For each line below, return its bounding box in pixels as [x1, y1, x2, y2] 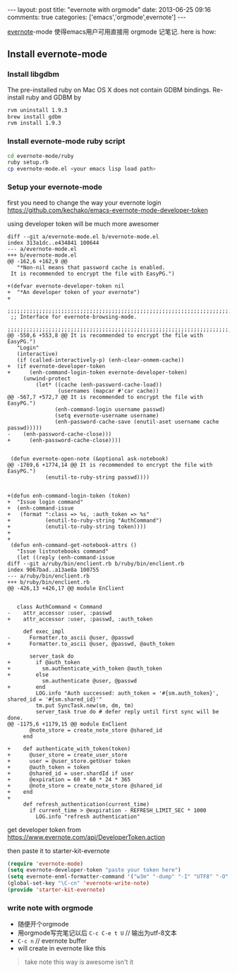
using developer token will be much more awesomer [7, 219, 159, 228]
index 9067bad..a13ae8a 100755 [7, 566, 99, 573]
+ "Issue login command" [7, 498, 83, 506]
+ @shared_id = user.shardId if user [7, 770, 134, 777]
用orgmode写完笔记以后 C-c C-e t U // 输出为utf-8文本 [17, 929, 178, 937]
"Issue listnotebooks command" [16, 548, 109, 555]
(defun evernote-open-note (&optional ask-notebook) [10, 455, 169, 463]
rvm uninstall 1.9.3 [7, 106, 68, 114]
